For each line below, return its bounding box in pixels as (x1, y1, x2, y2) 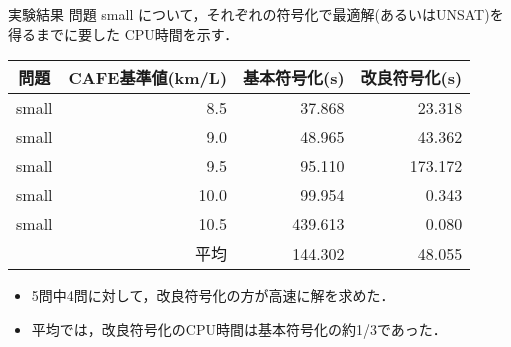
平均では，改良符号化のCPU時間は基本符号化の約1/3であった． (31, 318, 447, 339)
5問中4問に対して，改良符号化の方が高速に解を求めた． (31, 285, 395, 306)
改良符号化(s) (360, 66, 463, 90)
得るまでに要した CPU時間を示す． (8, 23, 239, 44)
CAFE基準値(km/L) (68, 66, 228, 90)
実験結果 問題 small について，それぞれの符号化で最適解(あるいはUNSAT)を (8, 4, 504, 24)
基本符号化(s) (243, 66, 345, 90)
